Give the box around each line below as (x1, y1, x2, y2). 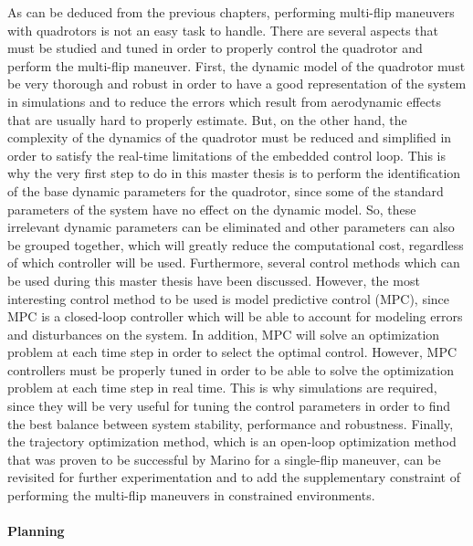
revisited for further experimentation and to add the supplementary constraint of (7, 467, 461, 487)
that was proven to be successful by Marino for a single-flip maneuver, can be (7, 449, 441, 468)
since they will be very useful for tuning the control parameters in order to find (7, 396, 451, 415)
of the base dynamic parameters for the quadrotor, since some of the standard (7, 181, 444, 200)
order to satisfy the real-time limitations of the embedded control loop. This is (7, 145, 447, 164)
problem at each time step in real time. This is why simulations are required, (7, 378, 437, 397)
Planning (7, 521, 65, 541)
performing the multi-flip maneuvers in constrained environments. (7, 486, 375, 505)
